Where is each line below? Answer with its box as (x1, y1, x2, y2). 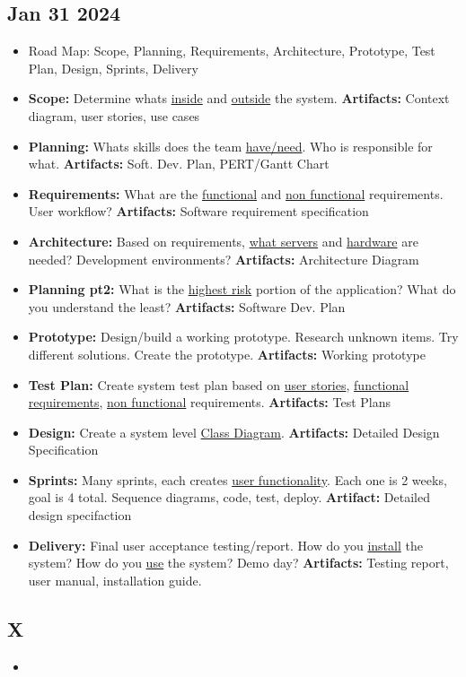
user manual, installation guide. (28, 570, 202, 589)
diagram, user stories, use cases (28, 106, 200, 125)
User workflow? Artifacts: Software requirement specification (28, 202, 369, 221)
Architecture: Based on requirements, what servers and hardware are (28, 231, 418, 250)
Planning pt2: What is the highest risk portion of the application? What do (28, 280, 456, 299)
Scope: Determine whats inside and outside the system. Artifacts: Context (28, 89, 450, 108)
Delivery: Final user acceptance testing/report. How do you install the (28, 535, 423, 554)
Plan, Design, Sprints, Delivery (28, 58, 198, 77)
